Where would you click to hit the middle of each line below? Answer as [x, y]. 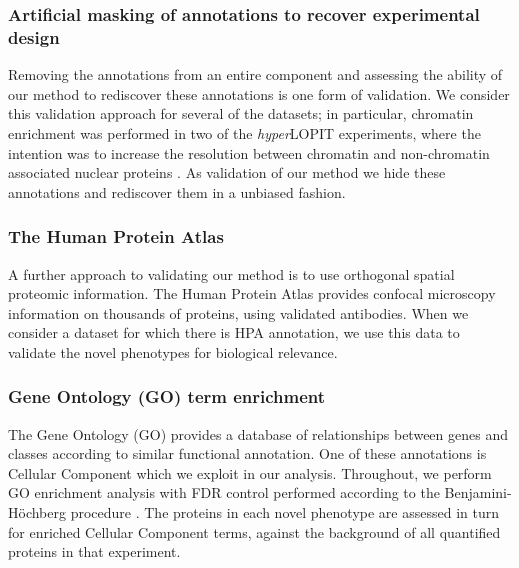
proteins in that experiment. [94, 551]
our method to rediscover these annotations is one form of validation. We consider [259, 93]
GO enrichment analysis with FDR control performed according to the [224, 492]
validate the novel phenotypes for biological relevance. [173, 351]
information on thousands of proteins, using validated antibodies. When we [238, 312]
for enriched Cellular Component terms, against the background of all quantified [254, 531]
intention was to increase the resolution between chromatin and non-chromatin [249, 152]
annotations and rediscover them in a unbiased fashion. [177, 191]
